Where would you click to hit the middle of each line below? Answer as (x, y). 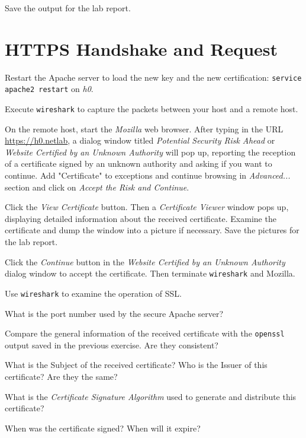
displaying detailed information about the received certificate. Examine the (141, 218)
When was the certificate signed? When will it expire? (103, 428)
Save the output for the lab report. (68, 8)
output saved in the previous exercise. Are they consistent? (112, 345)
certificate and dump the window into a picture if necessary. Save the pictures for (152, 230)
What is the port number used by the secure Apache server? (114, 313)
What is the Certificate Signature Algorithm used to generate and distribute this (151, 396)
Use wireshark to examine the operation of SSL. (93, 293)
